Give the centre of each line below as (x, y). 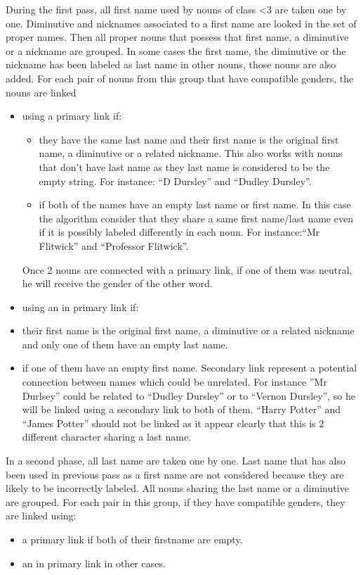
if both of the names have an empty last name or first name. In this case (195, 204)
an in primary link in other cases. (94, 563)
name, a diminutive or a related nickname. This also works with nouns (191, 153)
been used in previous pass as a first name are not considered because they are (175, 474)
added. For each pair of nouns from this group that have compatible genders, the (180, 78)
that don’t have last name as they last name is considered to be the (184, 166)
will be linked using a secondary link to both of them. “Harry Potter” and (181, 409)
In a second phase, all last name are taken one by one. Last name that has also (176, 461)
